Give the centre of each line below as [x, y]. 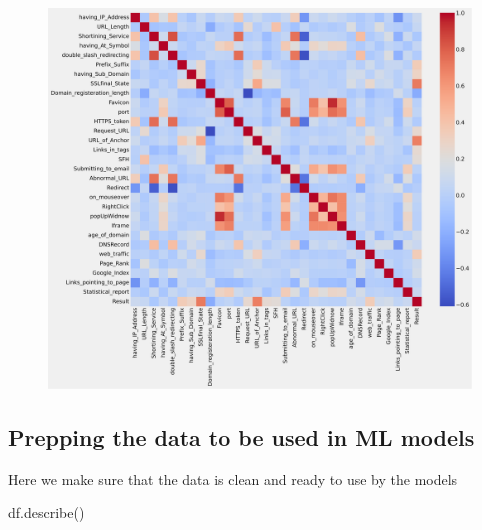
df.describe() [46, 512]
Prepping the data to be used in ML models [241, 436]
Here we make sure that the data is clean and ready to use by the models [233, 478]
